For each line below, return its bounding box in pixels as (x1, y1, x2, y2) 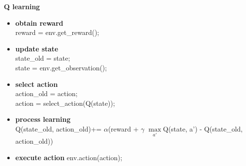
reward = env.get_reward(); (15, 27, 99, 37)
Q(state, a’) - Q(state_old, (163, 123, 243, 133)
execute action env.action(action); (15, 152, 122, 162)
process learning (15, 114, 71, 124)
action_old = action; (15, 88, 78, 99)
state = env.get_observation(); (15, 62, 107, 72)
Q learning (4, 1, 40, 11)
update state (15, 43, 58, 53)
